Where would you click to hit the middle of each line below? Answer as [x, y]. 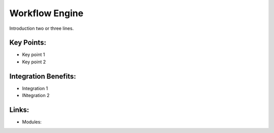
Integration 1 [35, 88]
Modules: [32, 122]
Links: [19, 109]
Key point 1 [33, 55]
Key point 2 [34, 62]
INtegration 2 [36, 96]
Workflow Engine [46, 13]
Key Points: [28, 43]
